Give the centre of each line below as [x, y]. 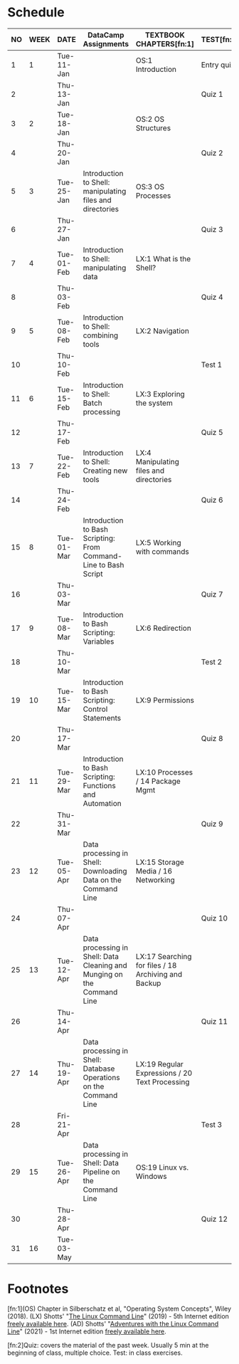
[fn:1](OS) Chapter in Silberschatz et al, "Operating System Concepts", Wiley [119, 1308]
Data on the [102, 880]
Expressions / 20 [164, 1073]
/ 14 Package [158, 781]
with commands [163, 551]
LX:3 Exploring [160, 394]
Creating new [105, 471]
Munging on [103, 974]
